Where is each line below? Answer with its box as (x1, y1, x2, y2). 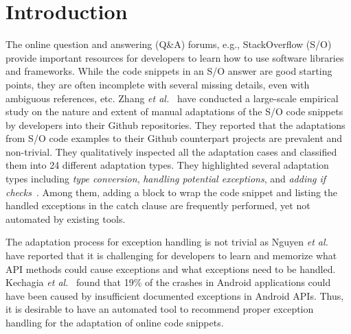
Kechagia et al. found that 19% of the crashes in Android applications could (5, 275, 331, 289)
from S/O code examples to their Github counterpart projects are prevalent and (5, 131, 343, 145)
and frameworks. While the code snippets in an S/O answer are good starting (5, 64, 332, 78)
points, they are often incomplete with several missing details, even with (5, 77, 310, 91)
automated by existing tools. (5, 211, 126, 226)
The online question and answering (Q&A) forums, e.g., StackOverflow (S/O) (5, 37, 332, 51)
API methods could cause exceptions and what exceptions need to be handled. (5, 261, 336, 276)
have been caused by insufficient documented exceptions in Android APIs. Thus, (5, 288, 344, 302)
